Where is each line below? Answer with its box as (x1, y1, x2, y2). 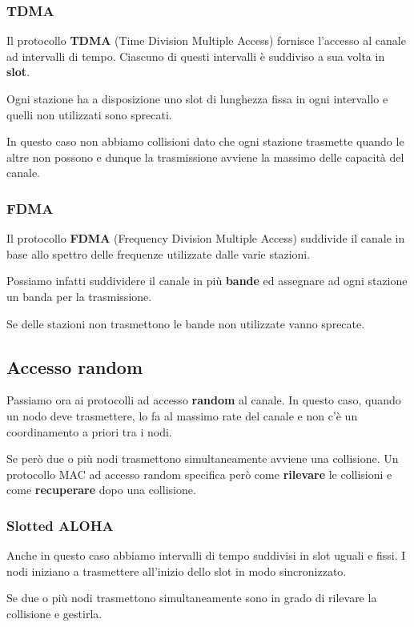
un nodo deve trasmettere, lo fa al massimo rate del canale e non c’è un (6, 407, 358, 424)
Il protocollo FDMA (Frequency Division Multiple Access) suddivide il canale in (6, 230, 405, 247)
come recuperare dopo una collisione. (6, 481, 196, 498)
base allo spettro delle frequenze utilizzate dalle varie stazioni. (6, 245, 311, 262)
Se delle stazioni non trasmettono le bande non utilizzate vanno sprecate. (6, 315, 365, 332)
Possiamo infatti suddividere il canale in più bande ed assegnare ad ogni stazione (6, 272, 408, 289)
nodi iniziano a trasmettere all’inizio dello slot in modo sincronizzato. (6, 562, 347, 579)
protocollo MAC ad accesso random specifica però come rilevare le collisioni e (6, 465, 392, 482)
